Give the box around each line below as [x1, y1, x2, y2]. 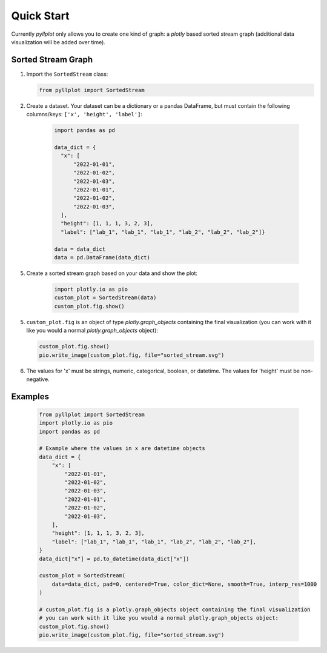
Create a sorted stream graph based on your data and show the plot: [26, 270, 198, 277]
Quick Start [11, 9, 70, 22]
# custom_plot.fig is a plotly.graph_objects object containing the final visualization [39, 606, 311, 613]
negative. [26, 376, 50, 383]
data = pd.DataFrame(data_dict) [54, 254, 151, 261]
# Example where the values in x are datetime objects [39, 445, 205, 452]
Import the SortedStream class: [26, 70, 108, 78]
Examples [11, 391, 50, 402]
